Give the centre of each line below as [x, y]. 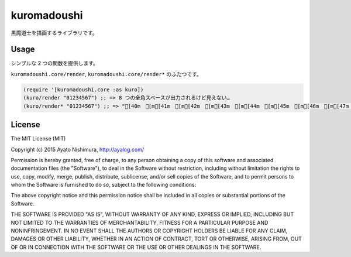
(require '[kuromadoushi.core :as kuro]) [83, 90]
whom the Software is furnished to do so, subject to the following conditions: [104, 185]
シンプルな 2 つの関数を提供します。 [55, 63]
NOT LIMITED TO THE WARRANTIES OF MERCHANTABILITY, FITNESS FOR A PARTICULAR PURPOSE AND [140, 222]
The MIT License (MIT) [38, 139]
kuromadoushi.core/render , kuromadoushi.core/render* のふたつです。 [106, 74]
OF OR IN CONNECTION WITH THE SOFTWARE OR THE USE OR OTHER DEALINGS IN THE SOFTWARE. [136, 247]
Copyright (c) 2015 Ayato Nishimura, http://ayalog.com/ [78, 149]
